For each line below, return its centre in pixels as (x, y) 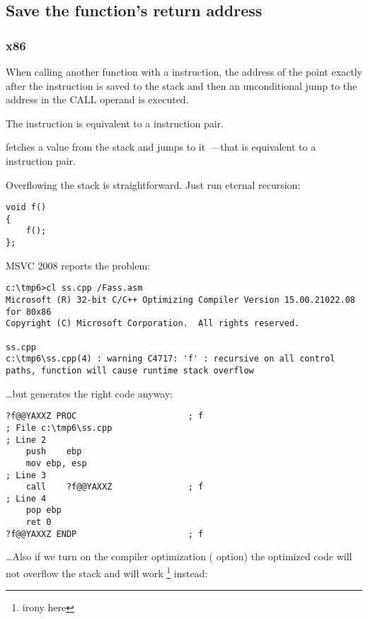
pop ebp (44, 510)
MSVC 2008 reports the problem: (78, 265)
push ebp (54, 452)
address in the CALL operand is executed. (97, 99)
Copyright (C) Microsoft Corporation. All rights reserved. (153, 324)
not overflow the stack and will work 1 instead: (107, 572)
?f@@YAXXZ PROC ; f (105, 416)
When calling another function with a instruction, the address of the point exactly (184, 71)
